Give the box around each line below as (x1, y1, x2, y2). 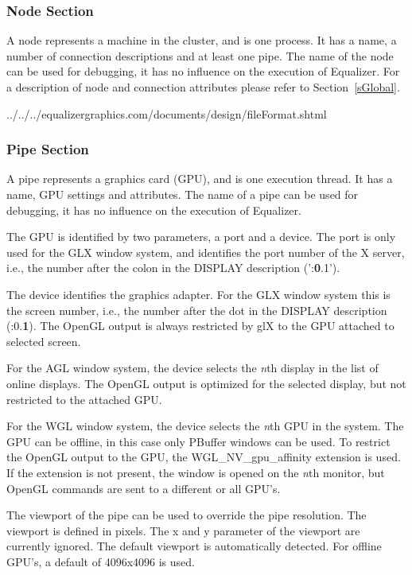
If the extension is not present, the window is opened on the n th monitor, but (6, 464, 385, 480)
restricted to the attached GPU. (6, 390, 162, 407)
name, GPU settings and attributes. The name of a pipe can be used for (6, 186, 359, 202)
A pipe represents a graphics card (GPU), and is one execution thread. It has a (6, 170, 393, 187)
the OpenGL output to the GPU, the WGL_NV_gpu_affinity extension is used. (6, 449, 401, 465)
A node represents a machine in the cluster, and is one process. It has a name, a (6, 32, 397, 49)
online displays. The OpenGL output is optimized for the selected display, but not (6, 375, 406, 391)
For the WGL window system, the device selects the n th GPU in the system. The (6, 418, 404, 434)
